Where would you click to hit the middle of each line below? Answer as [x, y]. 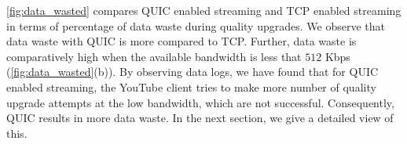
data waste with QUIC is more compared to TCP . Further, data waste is [181, 41]
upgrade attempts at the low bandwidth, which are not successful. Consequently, [200, 102]
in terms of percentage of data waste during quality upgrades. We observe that [196, 25]
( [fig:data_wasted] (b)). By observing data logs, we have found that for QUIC [192, 72]
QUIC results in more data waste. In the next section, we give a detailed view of [200, 118]
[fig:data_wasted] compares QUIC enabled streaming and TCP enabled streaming [204, 10]
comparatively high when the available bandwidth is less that [154, 56]
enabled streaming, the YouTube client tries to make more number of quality [191, 86]
